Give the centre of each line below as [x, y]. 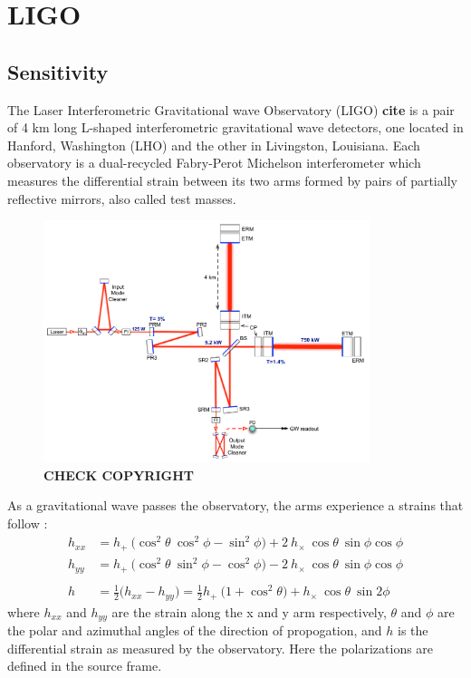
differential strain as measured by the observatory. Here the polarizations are [221, 648]
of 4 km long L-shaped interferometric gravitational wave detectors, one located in [235, 127]
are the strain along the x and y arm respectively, [249, 611]
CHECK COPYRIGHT [119, 475]
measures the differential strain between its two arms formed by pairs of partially [232, 180]
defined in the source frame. [85, 666]
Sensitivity [58, 71]
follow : [28, 523]
